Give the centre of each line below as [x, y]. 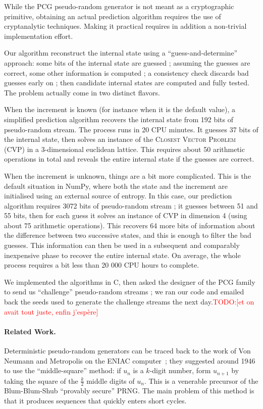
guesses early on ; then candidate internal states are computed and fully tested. [127, 83]
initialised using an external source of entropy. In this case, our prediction [118, 196]
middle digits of [111, 380]
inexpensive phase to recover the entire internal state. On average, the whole [122, 255]
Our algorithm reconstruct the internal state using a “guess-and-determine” [121, 53]
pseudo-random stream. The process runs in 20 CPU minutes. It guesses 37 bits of [131, 129]
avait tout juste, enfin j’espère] [51, 311]
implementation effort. [39, 36]
